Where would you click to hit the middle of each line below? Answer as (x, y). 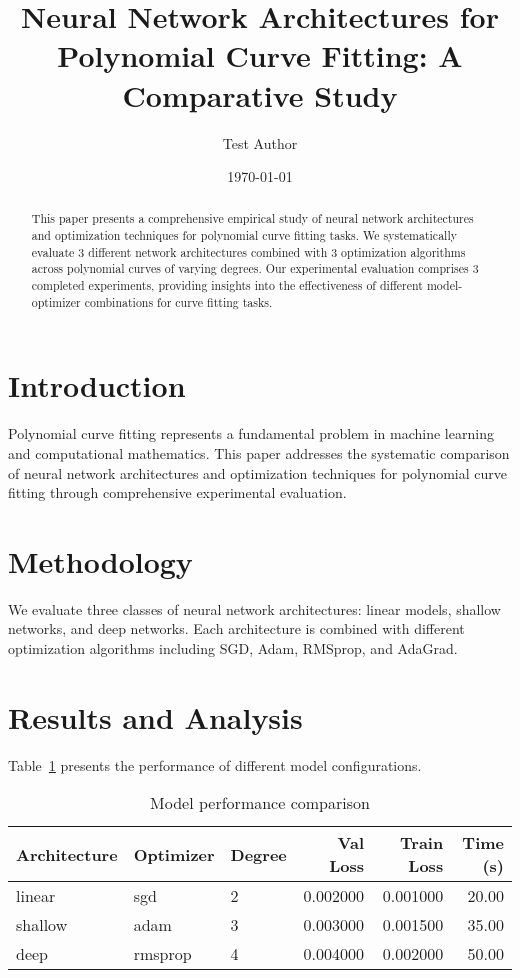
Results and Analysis (155, 716)
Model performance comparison (260, 803)
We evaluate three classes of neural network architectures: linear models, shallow (254, 608)
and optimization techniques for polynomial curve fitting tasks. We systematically (244, 235)
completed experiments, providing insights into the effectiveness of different (227, 285)
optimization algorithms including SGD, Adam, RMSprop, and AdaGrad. (233, 648)
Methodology (100, 560)
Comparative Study (260, 94)
